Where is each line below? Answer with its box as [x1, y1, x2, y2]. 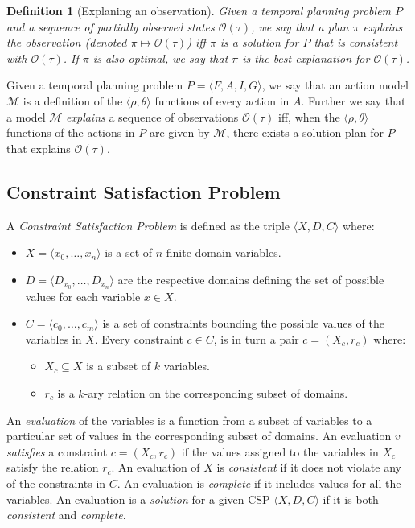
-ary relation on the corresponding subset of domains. [84, 384, 348, 401]
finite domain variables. [166, 244, 281, 261]
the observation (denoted [6, 34, 127, 51]
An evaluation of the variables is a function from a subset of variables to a [6, 411, 372, 428]
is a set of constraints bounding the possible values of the [102, 315, 385, 332]
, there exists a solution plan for [226, 124, 384, 141]
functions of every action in [154, 92, 290, 109]
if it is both [323, 490, 379, 507]
